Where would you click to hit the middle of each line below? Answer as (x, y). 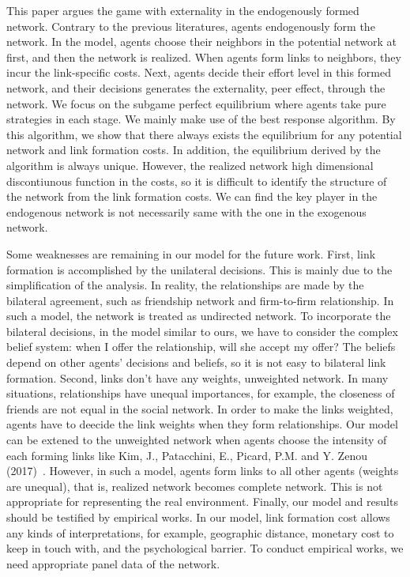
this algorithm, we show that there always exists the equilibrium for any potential (204, 134)
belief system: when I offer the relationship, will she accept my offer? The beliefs (201, 347)
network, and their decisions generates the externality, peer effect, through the (196, 87)
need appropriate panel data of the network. (113, 563)
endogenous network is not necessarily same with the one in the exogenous (186, 211)
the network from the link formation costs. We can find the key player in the (192, 196)
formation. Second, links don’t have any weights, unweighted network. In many (197, 377)
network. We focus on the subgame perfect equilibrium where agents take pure (196, 103)
